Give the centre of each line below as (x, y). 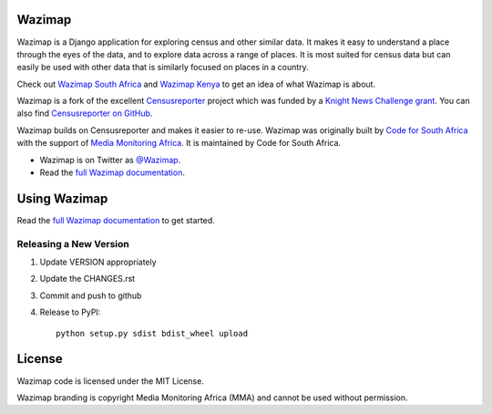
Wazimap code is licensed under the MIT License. (110, 381)
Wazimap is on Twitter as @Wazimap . (110, 160)
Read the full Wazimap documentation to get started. (116, 220)
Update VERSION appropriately (98, 262)
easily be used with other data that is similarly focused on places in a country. (163, 67)
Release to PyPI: (70, 312)
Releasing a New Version (73, 243)
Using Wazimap (62, 198)
